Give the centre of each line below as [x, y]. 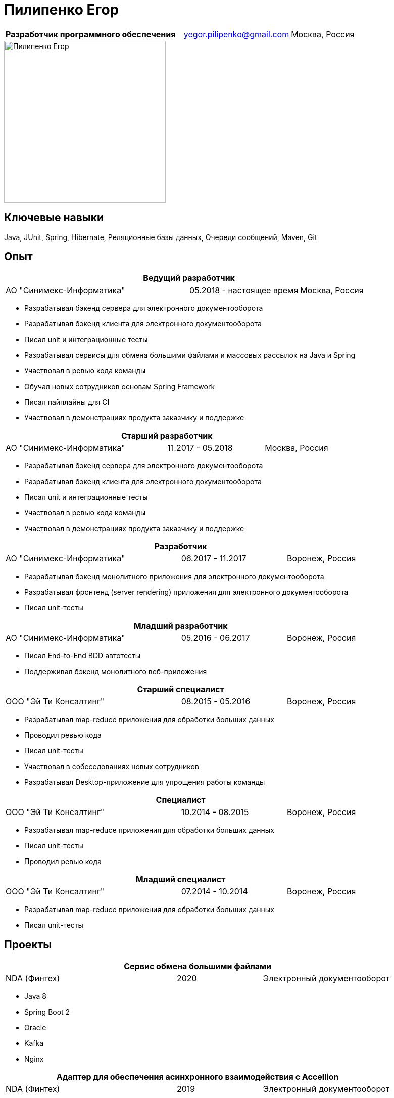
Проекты [28, 944]
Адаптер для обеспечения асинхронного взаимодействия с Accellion [198, 1077]
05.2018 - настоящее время [244, 290]
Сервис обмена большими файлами [198, 966]
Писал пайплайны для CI [67, 402]
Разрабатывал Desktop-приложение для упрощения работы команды [145, 782]
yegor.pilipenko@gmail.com [236, 34]
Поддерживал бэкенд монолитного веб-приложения [116, 672]
